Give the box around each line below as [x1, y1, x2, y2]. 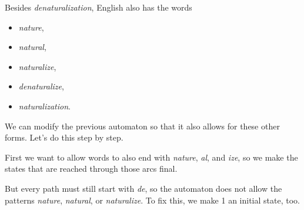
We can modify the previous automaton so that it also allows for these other [5, 119, 280, 132]
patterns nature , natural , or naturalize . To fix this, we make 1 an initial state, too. [5, 194, 300, 206]
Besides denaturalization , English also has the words [5, 1, 192, 13]
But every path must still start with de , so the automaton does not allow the [5, 182, 282, 194]
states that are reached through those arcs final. [5, 162, 178, 175]
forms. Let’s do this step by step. [5, 131, 123, 144]
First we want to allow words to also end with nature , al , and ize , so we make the [5, 151, 298, 163]
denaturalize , [18, 80, 64, 92]
